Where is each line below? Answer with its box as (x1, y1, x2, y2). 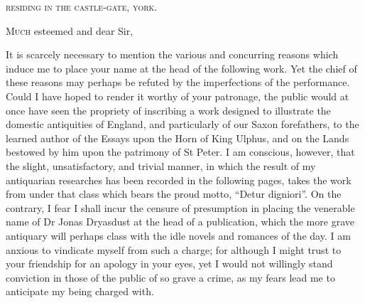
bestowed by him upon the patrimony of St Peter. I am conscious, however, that (6, 144, 355, 159)
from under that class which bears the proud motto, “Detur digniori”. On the (6, 186, 342, 201)
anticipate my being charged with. (6, 284, 154, 299)
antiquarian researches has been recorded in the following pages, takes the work (6, 172, 352, 187)
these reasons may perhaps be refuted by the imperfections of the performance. (6, 75, 350, 90)
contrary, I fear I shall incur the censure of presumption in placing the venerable (6, 200, 355, 215)
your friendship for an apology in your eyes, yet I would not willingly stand (6, 256, 333, 271)
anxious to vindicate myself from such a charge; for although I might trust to (6, 242, 342, 257)
